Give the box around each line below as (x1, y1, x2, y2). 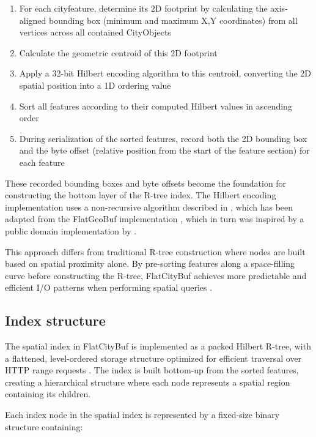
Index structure (5, 311, 106, 330)
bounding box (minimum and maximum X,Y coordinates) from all (49, 13, 298, 26)
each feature (19, 155, 65, 168)
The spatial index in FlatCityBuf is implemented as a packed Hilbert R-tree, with (5, 340, 311, 353)
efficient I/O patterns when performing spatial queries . (5, 281, 213, 294)
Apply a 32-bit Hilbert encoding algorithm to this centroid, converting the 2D (19, 67, 312, 80)
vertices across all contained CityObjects (19, 26, 171, 39)
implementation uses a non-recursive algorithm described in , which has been (5, 200, 293, 213)
